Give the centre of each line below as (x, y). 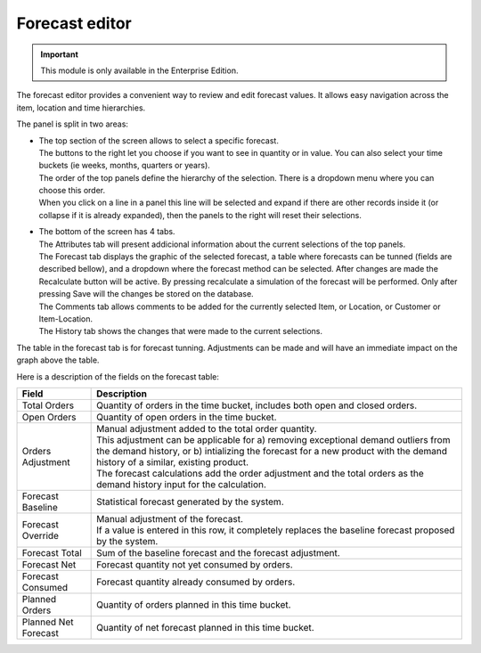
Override (41, 535)
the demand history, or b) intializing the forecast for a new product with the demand (272, 451)
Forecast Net (49, 564)
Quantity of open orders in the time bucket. (187, 417)
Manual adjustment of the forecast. (170, 518)
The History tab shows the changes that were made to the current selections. (180, 331)
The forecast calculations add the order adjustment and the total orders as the (261, 473)
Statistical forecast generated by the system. (190, 502)
